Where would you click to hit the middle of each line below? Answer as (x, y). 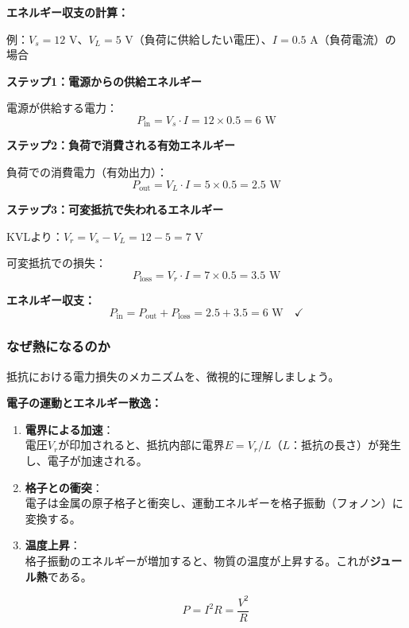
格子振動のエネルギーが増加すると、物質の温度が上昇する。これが (197, 560)
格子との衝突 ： (64, 487)
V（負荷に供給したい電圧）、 (199, 39)
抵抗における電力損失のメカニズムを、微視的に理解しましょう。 (173, 376)
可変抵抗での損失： (56, 263)
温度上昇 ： (53, 545)
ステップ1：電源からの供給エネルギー (104, 81)
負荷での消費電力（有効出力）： (87, 172)
